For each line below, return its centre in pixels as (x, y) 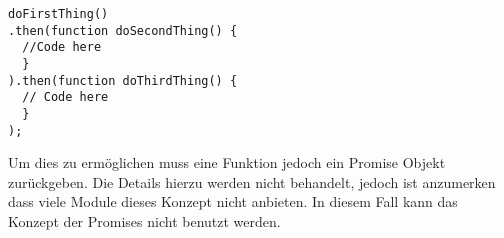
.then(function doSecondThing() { (123, 30)
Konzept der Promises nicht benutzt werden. (144, 221)
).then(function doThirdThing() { (123, 80)
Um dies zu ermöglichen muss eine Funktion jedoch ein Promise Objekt (227, 162)
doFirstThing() (58, 14)
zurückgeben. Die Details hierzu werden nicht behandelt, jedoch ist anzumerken (252, 181)
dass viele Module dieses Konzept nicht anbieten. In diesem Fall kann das (233, 201)
